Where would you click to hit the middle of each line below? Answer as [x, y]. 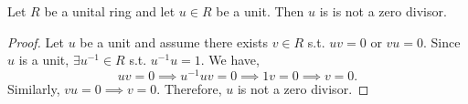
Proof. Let [36, 42]
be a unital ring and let [110, 11]
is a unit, [44, 60]
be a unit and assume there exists [174, 42]
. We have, [230, 60]
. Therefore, [189, 88]
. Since [442, 42]
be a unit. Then [260, 11]
